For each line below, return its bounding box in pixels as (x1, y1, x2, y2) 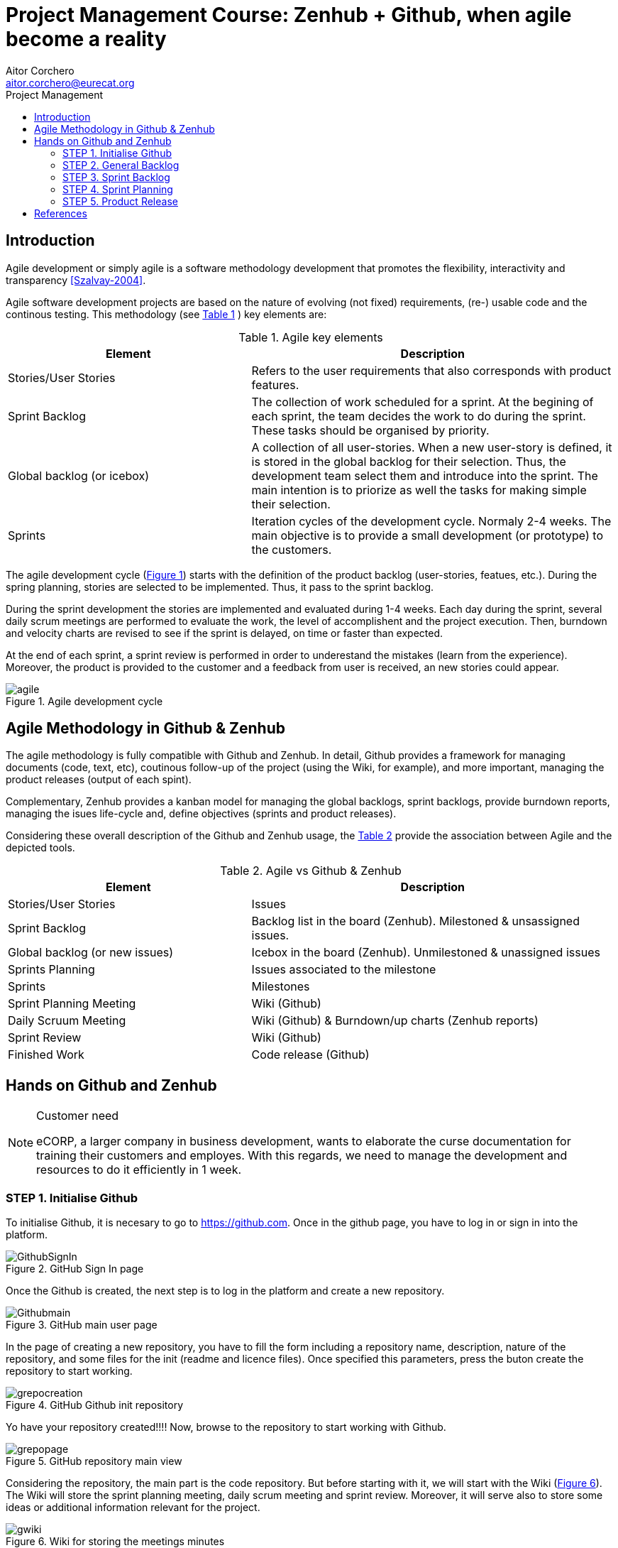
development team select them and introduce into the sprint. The (251, 468, 598, 483)
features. (251, 377, 299, 392)
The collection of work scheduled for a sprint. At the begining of (251, 394, 594, 409)
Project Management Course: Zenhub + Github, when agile (6, 3, 572, 27)
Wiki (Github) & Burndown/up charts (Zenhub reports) (251, 1013, 539, 1028)
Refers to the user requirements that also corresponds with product (251, 363, 612, 378)
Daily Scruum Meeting (8, 1013, 126, 1028)
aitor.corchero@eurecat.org (6, 76, 135, 89)
